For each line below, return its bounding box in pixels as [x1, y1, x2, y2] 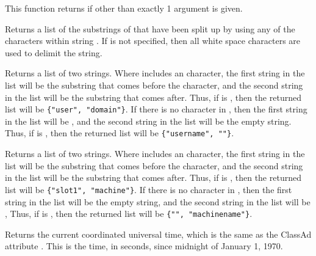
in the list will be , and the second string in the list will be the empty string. [5, 114, 292, 127]
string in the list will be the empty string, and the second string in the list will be [5, 195, 311, 208]
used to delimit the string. [5, 46, 102, 59]
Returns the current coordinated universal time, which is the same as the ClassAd [5, 227, 312, 240]
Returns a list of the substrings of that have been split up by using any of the [5, 22, 295, 35]
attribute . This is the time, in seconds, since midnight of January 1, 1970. [5, 240, 283, 252]
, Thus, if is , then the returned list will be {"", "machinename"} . [5, 207, 253, 220]
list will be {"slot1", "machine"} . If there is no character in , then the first [5, 183, 292, 196]
